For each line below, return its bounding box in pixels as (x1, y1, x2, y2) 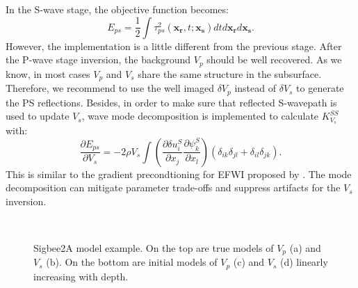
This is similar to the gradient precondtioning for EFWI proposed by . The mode (6, 166, 352, 181)
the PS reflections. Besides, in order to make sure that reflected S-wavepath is (6, 95, 337, 109)
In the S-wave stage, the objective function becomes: (6, 2, 229, 16)
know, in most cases (6, 66, 90, 81)
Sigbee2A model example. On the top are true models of (33, 240, 274, 255)
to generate (296, 81, 344, 95)
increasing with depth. (33, 269, 129, 283)
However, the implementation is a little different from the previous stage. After (6, 38, 342, 53)
